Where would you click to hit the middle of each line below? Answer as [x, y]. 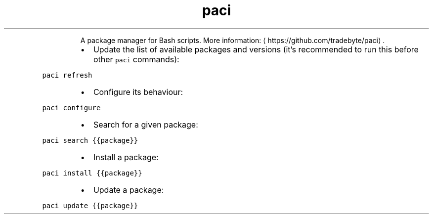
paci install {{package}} [92, 173]
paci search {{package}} [90, 140]
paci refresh [67, 75]
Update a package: [129, 190]
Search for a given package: [146, 124]
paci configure [71, 108]
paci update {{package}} [90, 205]
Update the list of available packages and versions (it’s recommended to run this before [256, 49]
